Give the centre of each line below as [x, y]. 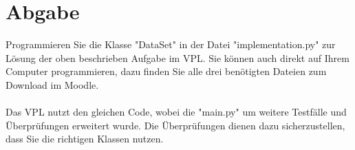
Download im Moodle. [52, 84]
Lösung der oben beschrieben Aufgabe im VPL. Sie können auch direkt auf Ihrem [177, 57]
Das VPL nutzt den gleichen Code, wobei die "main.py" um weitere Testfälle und [176, 112]
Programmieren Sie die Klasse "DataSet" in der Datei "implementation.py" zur [171, 44]
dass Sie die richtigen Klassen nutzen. [85, 139]
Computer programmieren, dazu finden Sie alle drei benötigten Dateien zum [166, 71]
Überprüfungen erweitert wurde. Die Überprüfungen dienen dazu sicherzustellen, [175, 125]
